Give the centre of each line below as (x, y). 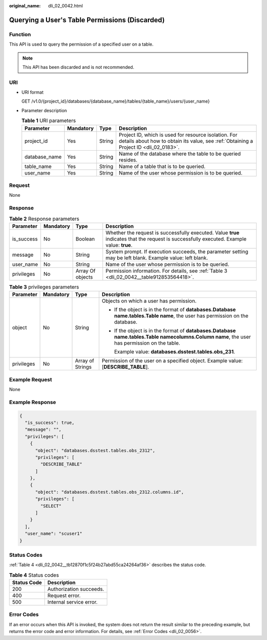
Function (20, 34)
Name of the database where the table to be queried (180, 154)
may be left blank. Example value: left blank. (157, 258)
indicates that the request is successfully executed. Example (176, 239)
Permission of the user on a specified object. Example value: (172, 361)
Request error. (64, 596)
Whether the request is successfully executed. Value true (173, 233)
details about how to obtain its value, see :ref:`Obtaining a (186, 141)
